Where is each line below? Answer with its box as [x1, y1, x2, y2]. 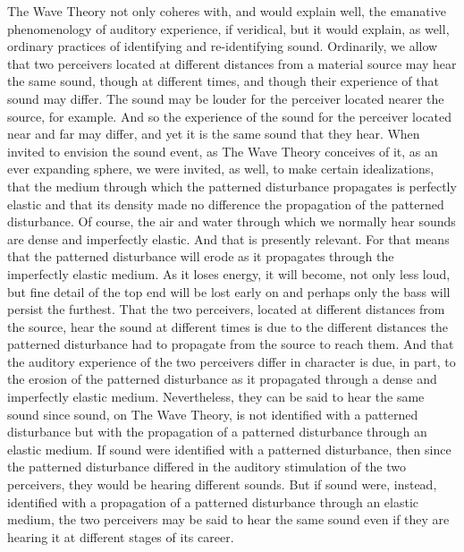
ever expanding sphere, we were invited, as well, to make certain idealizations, [7, 159, 434, 178]
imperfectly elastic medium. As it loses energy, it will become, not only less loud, [7, 264, 451, 283]
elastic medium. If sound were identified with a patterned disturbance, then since [7, 439, 451, 458]
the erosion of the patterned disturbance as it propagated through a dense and [7, 369, 437, 388]
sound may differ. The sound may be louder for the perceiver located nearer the [7, 89, 444, 107]
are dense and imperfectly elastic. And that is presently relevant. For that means [7, 229, 450, 248]
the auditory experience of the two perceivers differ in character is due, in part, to [7, 352, 456, 370]
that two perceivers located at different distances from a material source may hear [7, 54, 457, 72]
